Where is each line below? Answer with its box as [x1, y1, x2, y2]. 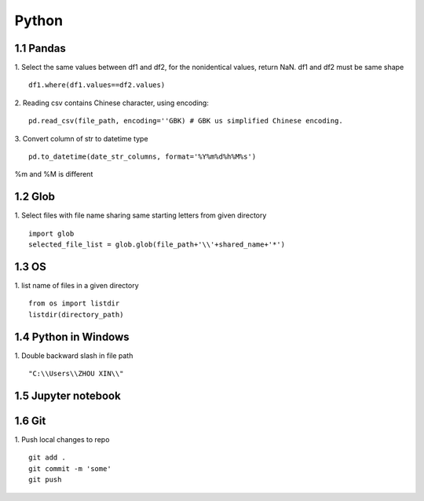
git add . [28, 453, 66, 463]
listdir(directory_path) [28, 310, 124, 319]
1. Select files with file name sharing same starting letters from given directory [14, 210, 267, 220]
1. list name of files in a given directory [14, 281, 139, 290]
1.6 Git [14, 414, 46, 427]
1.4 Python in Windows [14, 330, 130, 343]
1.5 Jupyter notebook [14, 389, 121, 402]
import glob [28, 229, 75, 238]
